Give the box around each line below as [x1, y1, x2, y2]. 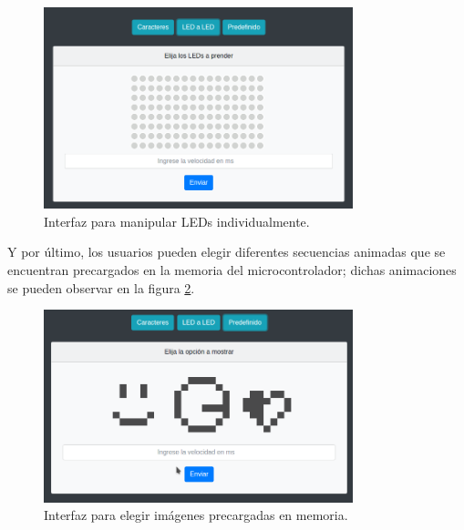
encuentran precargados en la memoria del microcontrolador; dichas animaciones [7, 260, 457, 280]
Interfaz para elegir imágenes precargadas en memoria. [44, 505, 348, 525]
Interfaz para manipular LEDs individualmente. [44, 211, 310, 230]
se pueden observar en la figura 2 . [7, 278, 195, 297]
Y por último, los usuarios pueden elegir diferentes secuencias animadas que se [7, 242, 446, 261]
